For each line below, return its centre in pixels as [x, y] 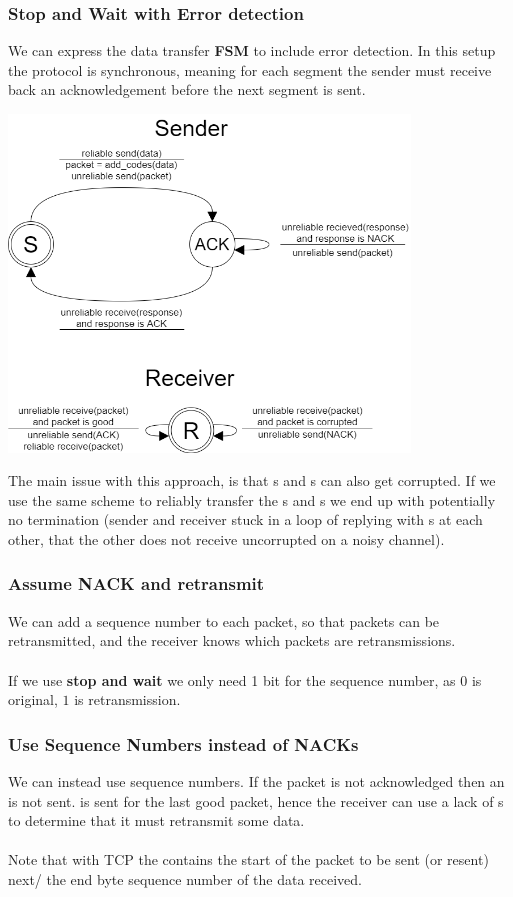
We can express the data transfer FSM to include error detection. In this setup [252, 50]
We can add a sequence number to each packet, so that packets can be [224, 620]
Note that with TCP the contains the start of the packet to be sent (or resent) [248, 859]
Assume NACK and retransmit [136, 583]
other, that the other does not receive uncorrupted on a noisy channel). [226, 538]
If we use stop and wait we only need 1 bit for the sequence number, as [232, 679]
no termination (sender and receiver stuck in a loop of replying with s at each [245, 519]
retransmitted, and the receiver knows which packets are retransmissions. [232, 640]
